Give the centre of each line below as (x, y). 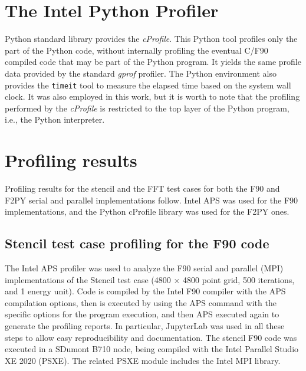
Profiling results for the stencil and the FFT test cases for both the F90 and (142, 188)
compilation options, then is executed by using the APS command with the (141, 302)
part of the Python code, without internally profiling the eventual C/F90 (136, 50)
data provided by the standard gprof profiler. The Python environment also (141, 73)
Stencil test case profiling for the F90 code (137, 243)
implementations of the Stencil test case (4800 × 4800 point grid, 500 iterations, (150, 279)
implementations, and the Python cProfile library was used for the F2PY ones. (147, 211)
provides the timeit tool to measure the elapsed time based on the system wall (148, 85)
